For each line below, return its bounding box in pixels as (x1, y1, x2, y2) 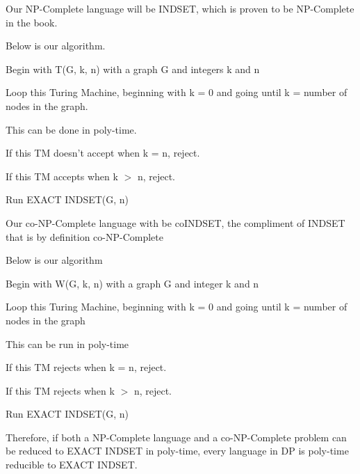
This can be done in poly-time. (6, 122, 137, 136)
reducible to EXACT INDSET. (6, 457, 138, 472)
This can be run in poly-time (6, 336, 129, 351)
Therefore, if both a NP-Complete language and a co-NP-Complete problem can (6, 429, 347, 444)
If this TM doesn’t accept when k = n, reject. (6, 145, 200, 160)
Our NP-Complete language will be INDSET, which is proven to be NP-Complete (6, 1, 354, 15)
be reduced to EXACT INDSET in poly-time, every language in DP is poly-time (6, 443, 349, 458)
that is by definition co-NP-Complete (6, 229, 163, 244)
